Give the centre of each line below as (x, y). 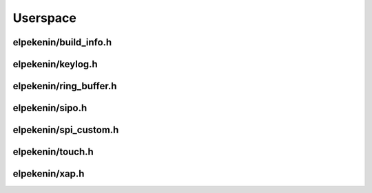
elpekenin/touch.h (53, 152)
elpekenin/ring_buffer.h (65, 86)
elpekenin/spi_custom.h (66, 130)
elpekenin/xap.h (49, 174)
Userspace (45, 18)
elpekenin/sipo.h (50, 108)
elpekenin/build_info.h (62, 42)
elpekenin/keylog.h (55, 64)
